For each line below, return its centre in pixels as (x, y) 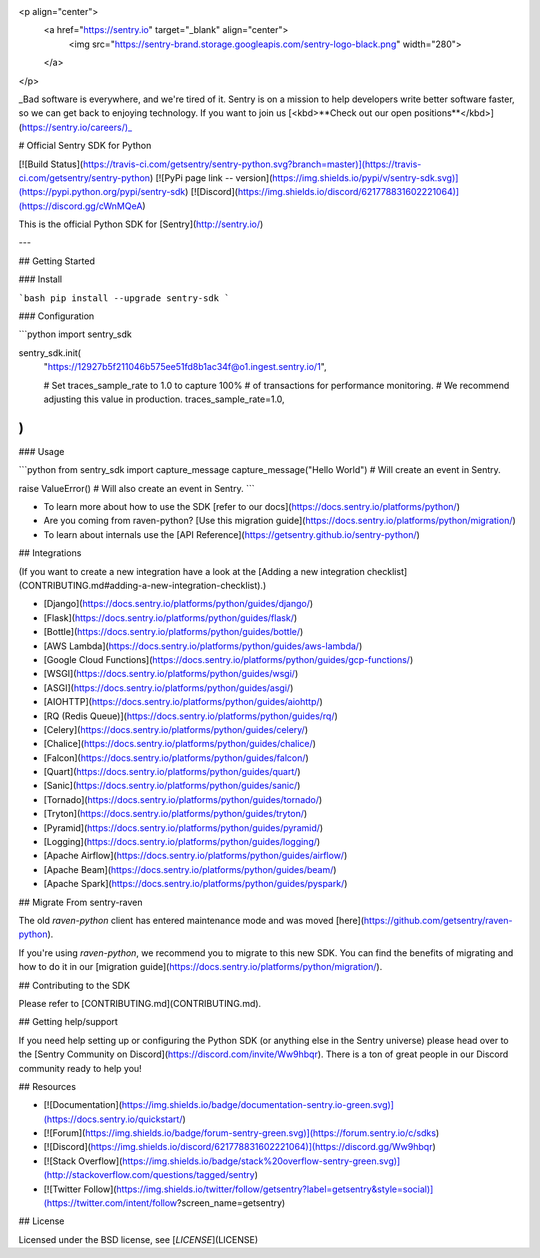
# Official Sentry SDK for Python (85, 146)
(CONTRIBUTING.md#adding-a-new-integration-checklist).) (142, 586)
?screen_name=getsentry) (231, 1203)
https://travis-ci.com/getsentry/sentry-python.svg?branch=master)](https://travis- (252, 164)
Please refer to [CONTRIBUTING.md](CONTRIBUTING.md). (140, 1003)
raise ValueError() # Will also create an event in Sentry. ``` (136, 488)
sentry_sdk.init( (50, 352)
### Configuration (56, 316)
